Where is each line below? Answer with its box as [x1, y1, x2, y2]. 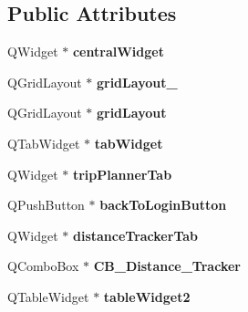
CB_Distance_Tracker [93, 256, 241, 276]
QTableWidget [7, 286, 89, 306]
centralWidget [72, 42, 164, 61]
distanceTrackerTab [72, 225, 199, 244]
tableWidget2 [103, 286, 191, 306]
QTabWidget [7, 133, 80, 152]
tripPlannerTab [72, 164, 172, 183]
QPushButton [7, 195, 85, 214]
